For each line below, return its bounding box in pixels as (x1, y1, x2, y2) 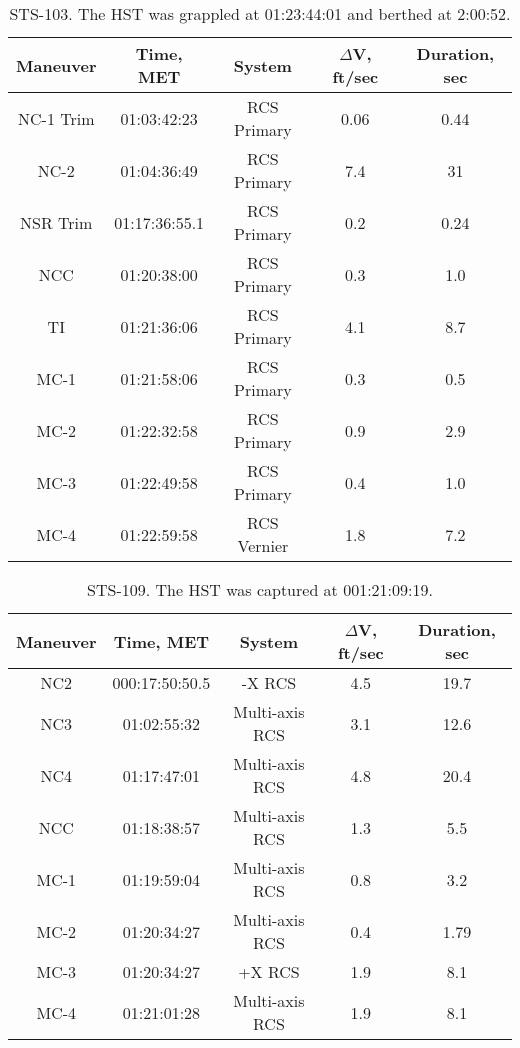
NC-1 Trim (18, 106, 95, 130)
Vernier (237, 534, 289, 557)
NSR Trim (20, 210, 93, 234)
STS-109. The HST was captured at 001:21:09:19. (87, 578, 433, 601)
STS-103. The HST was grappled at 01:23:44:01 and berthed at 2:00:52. (9, 2, 511, 25)
